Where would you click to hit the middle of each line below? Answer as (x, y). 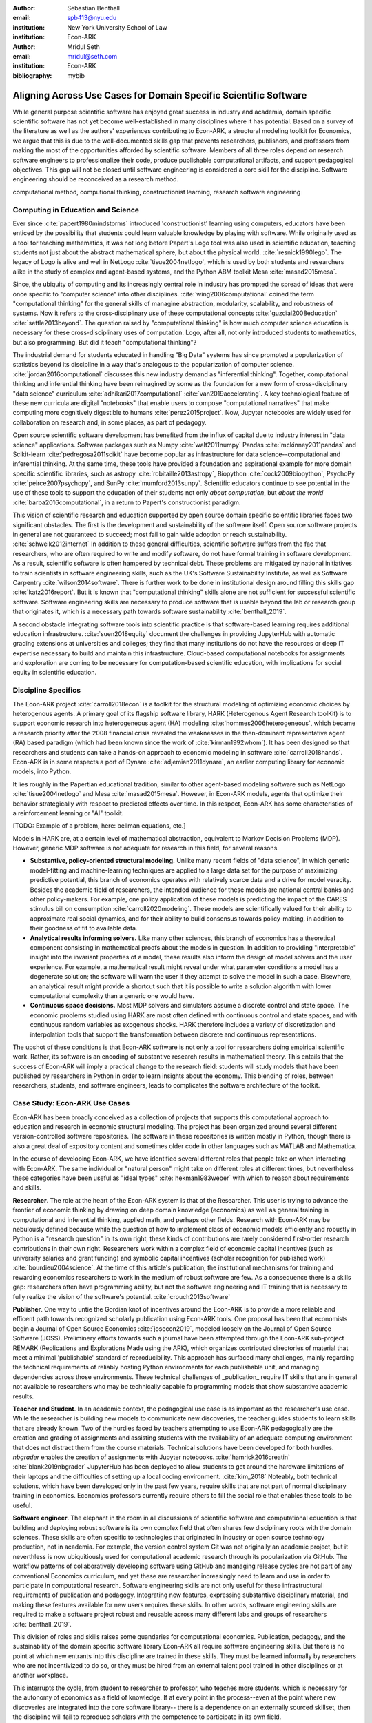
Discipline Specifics (47, 691)
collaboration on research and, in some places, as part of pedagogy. (110, 422)
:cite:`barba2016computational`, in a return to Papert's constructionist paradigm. (127, 502)
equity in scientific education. (55, 673)
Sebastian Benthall (94, 8)
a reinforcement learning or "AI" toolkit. (68, 813)
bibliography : (32, 75)
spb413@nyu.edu (92, 18)
